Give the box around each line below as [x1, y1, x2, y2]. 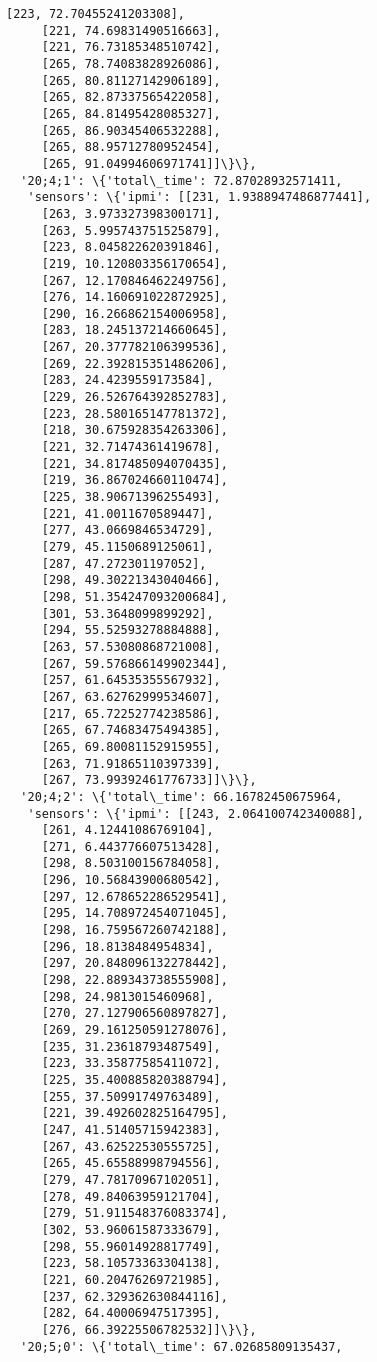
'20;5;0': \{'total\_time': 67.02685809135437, [20, 1339, 343, 1354]
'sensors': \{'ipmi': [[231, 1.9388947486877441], [27, 190, 372, 205]
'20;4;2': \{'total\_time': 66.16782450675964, [20, 789, 343, 804]
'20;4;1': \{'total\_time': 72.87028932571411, [20, 173, 343, 188]
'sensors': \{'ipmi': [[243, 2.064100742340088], [27, 806, 364, 821]
